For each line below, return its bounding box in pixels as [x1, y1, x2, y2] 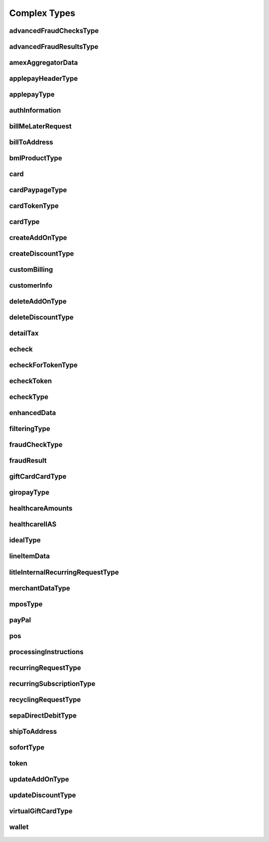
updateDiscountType [9, 791, 76, 799]
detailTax [9, 329, 39, 338]
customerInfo [9, 281, 52, 290]
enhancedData [9, 409, 56, 417]
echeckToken [9, 377, 52, 386]
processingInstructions [9, 647, 84, 656]
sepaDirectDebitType [9, 711, 77, 720]
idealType [9, 536, 41, 544]
